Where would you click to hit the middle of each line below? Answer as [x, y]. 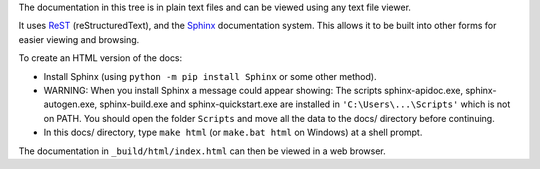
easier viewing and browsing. [79, 39]
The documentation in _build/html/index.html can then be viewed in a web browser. [202, 151]
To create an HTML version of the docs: [100, 58]
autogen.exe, [70, 104]
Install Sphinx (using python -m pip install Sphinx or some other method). [210, 76]
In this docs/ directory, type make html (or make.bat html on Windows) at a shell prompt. [233, 132]
